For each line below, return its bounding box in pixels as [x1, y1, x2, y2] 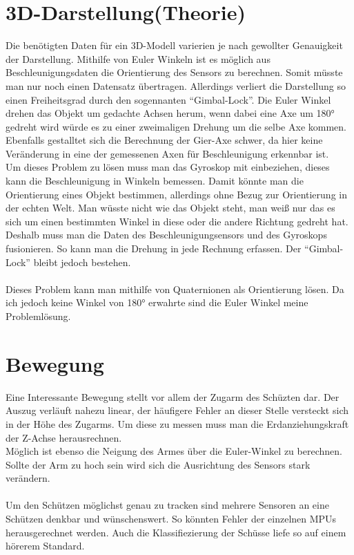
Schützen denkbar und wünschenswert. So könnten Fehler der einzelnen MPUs [6, 511, 337, 526]
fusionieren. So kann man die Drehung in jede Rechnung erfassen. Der [6, 241, 302, 256]
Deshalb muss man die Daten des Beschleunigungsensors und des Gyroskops [6, 227, 327, 242]
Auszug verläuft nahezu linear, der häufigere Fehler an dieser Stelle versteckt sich [6, 403, 348, 417]
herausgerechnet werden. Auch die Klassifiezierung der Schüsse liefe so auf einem [6, 525, 346, 539]
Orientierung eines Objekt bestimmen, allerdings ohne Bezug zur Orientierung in [6, 187, 347, 201]
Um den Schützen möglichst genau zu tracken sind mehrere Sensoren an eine [6, 498, 329, 512]
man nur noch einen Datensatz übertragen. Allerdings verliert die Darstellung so [6, 78, 346, 93]
